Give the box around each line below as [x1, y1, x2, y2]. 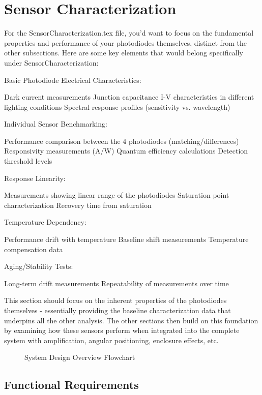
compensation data [4, 244, 63, 254]
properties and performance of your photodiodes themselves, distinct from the [4, 37, 247, 48]
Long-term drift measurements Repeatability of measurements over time [4, 278, 229, 288]
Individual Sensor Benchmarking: [4, 118, 107, 129]
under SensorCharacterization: [4, 57, 99, 68]
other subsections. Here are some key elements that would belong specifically [4, 47, 243, 58]
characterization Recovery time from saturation [4, 199, 152, 210]
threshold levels [4, 156, 52, 166]
